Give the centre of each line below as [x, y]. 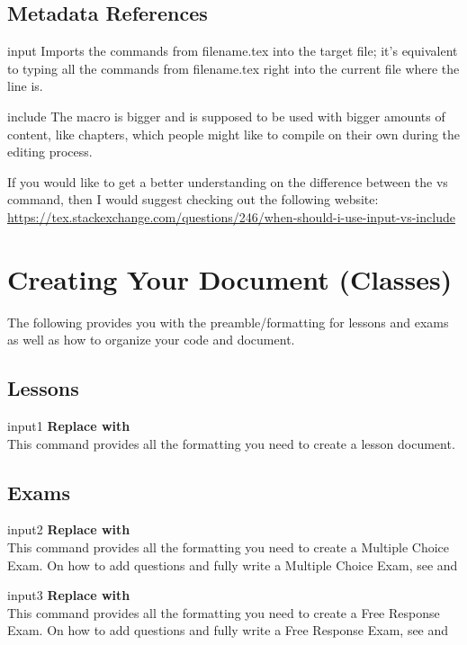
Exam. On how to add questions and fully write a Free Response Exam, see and [228, 630]
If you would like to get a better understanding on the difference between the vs [228, 181]
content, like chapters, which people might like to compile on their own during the [234, 134]
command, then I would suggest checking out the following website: [193, 199]
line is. [25, 86]
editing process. [50, 152]
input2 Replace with [69, 529]
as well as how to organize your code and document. [151, 340]
